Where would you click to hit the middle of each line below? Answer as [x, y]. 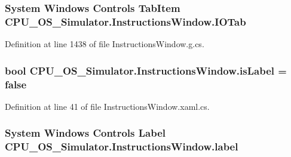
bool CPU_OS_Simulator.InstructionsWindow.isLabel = [146, 70]
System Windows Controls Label [85, 133]
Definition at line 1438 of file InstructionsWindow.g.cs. [105, 44]
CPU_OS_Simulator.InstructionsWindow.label [122, 147]
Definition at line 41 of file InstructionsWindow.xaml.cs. [107, 106]
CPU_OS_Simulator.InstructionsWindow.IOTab [125, 21]
